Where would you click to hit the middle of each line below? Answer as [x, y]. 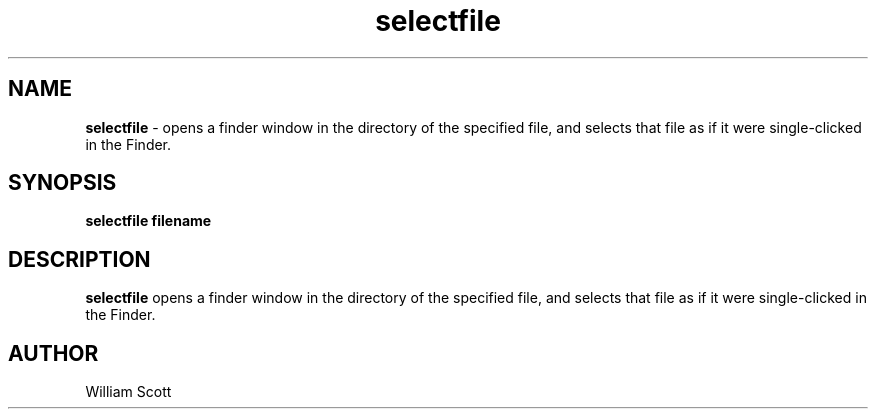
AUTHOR [53, 353]
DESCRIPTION [79, 259]
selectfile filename [148, 221]
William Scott [128, 392]
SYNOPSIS [62, 183]
